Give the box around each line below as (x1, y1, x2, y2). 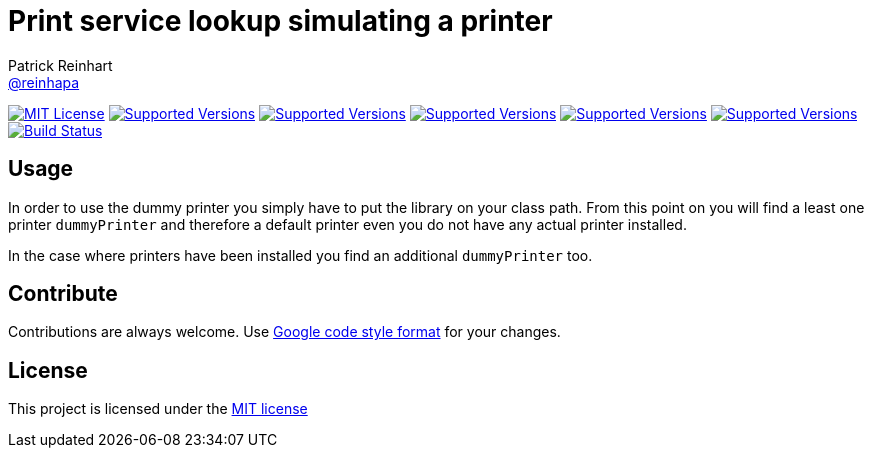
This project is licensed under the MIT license (8, 400, 308, 418)
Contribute (8, 281, 118, 307)
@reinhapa (8, 73, 80, 91)
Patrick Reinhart (8, 56, 113, 74)
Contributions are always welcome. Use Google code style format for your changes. (8, 323, 561, 341)
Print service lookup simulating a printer (8, 4, 553, 38)
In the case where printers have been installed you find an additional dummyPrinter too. (8, 246, 593, 264)
